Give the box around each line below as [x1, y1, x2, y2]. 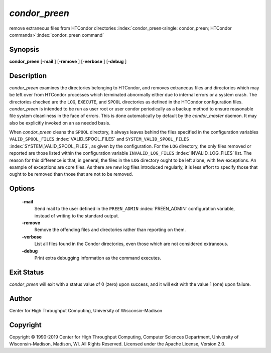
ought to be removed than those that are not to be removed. [9, 171, 133, 177]
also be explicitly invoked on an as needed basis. [9, 120, 110, 126]
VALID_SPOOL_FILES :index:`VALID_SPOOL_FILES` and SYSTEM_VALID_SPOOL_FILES [9, 136, 189, 142]
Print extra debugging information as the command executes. [34, 255, 162, 261]
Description [9, 71, 47, 80]
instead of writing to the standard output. [34, 212, 119, 218]
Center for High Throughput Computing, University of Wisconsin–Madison [9, 307, 163, 313]
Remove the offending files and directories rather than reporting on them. [34, 226, 186, 233]
